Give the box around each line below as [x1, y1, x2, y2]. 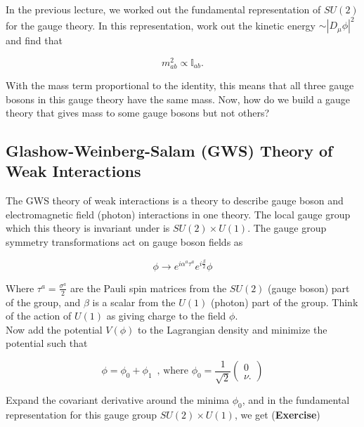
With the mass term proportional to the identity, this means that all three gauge [6, 77, 354, 92]
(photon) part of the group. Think [210, 294, 358, 309]
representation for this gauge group [6, 407, 157, 422]
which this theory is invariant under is [6, 221, 170, 235]
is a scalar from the [92, 294, 176, 309]
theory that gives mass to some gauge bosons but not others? [6, 105, 270, 120]
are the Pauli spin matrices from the [70, 280, 227, 295]
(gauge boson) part [268, 280, 350, 295]
